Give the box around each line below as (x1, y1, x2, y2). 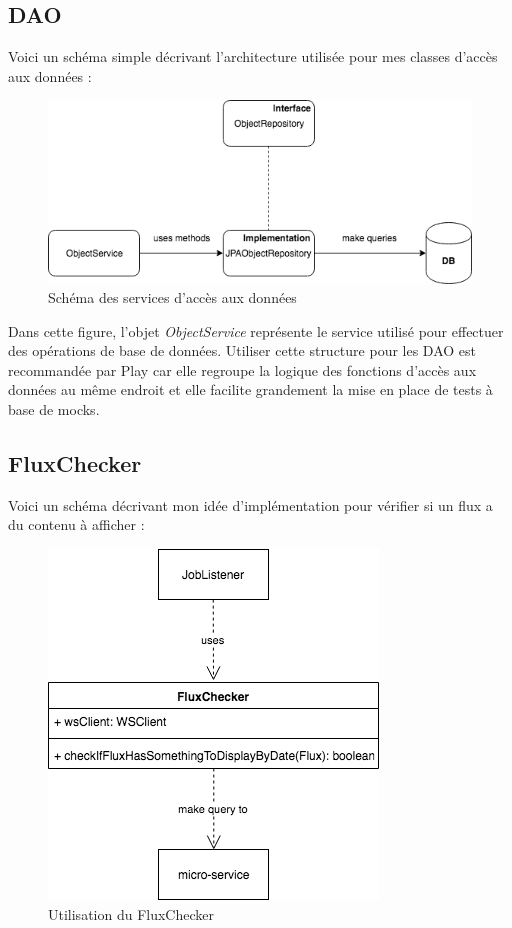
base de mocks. (8, 399, 100, 420)
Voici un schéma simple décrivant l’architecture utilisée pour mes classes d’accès (8, 46, 498, 67)
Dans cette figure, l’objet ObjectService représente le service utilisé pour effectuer (8, 320, 504, 341)
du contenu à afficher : (8, 514, 145, 535)
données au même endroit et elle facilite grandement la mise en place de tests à (8, 379, 493, 400)
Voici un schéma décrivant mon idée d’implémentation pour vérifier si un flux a (8, 494, 493, 515)
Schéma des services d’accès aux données (48, 287, 297, 308)
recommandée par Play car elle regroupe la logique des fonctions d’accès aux (8, 359, 477, 380)
